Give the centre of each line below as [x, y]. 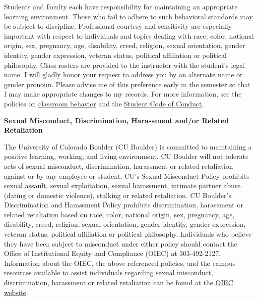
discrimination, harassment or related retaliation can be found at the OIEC [119, 282]
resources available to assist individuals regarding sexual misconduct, [109, 273]
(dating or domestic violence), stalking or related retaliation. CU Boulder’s [118, 195]
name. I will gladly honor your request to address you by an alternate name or [123, 75]
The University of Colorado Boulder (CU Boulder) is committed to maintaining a [128, 146]
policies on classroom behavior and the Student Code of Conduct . [104, 103]
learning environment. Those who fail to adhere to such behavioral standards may [129, 16]
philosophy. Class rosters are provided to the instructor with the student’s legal [125, 65]
